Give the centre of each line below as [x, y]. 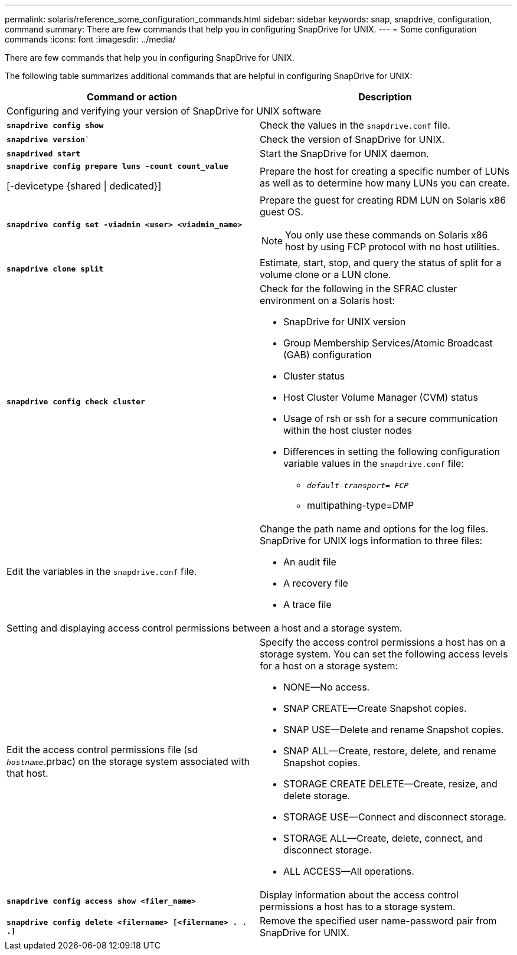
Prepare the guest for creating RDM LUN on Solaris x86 [383, 200]
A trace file [307, 604]
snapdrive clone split [55, 269]
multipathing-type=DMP [361, 505]
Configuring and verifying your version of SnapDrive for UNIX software [164, 111]
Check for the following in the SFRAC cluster [359, 289]
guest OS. [282, 212]
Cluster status [314, 376]
